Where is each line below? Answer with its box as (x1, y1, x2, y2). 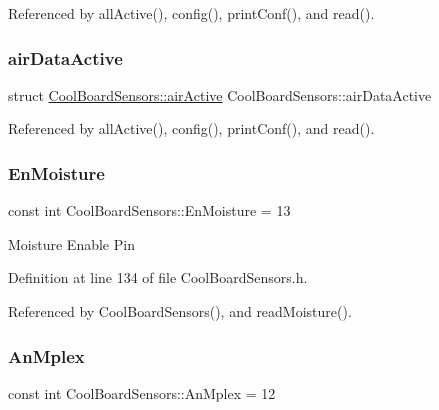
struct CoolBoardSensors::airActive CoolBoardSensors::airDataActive (8, 84, 432, 105)
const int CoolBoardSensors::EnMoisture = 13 (8, 200, 291, 221)
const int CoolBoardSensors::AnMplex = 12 (8, 382, 276, 403)
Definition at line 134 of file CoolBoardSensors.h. (8, 267, 308, 288)
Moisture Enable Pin (8, 233, 135, 254)
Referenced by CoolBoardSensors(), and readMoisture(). (8, 301, 352, 321)
